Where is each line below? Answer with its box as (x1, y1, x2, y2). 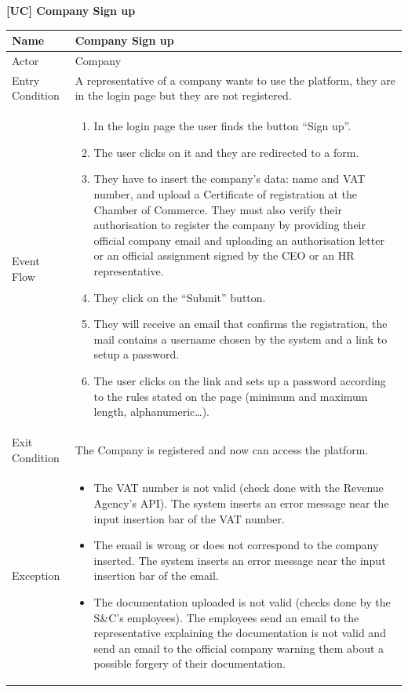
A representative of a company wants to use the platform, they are (75, 71, 395, 88)
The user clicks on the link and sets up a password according (93, 372, 386, 388)
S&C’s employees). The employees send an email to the (93, 609, 359, 625)
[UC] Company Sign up (6, 2, 136, 18)
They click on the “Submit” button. (93, 289, 266, 305)
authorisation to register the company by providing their (93, 217, 366, 233)
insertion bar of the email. (93, 567, 219, 584)
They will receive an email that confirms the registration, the (93, 315, 388, 332)
